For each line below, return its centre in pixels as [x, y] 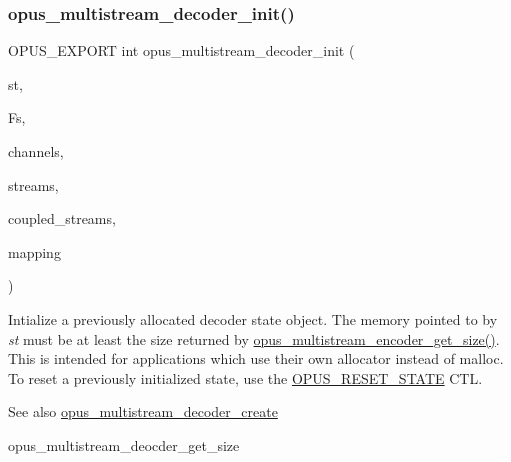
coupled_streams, [62, 218]
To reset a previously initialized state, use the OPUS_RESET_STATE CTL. [245, 377]
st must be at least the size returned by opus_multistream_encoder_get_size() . [254, 338]
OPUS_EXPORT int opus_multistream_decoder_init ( [181, 50]
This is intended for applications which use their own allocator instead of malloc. [256, 358]
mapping [34, 251]
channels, [36, 151]
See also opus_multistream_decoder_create [143, 411]
